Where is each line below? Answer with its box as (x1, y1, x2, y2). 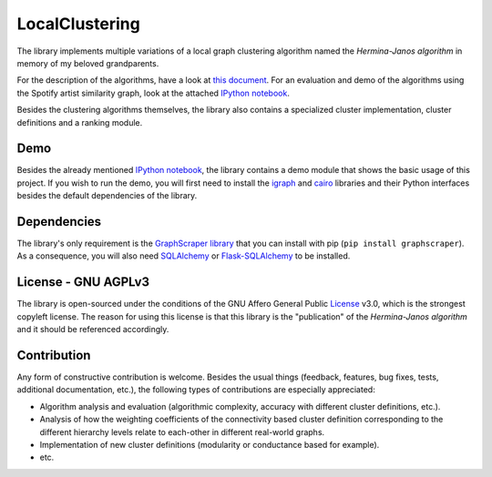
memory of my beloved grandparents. (16, 57, 159, 68)
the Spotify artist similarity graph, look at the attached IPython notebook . (16, 87, 291, 98)
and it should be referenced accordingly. (16, 324, 169, 335)
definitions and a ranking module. (16, 117, 143, 127)
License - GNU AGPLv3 (16, 274, 150, 290)
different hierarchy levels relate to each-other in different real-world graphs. (39, 426, 325, 437)
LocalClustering (16, 14, 140, 34)
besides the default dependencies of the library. (16, 190, 198, 201)
